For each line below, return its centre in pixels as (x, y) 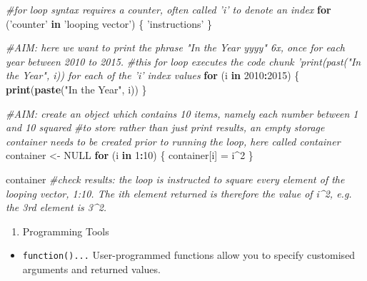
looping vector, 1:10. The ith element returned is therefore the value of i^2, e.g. (179, 193)
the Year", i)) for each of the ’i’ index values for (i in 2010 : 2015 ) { (153, 75)
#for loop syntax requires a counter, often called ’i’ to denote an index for (169, 9)
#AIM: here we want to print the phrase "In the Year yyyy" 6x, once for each (176, 47)
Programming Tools (66, 231)
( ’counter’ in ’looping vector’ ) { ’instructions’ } (109, 23)
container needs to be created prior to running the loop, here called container (173, 141)
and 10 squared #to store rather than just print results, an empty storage (165, 127)
